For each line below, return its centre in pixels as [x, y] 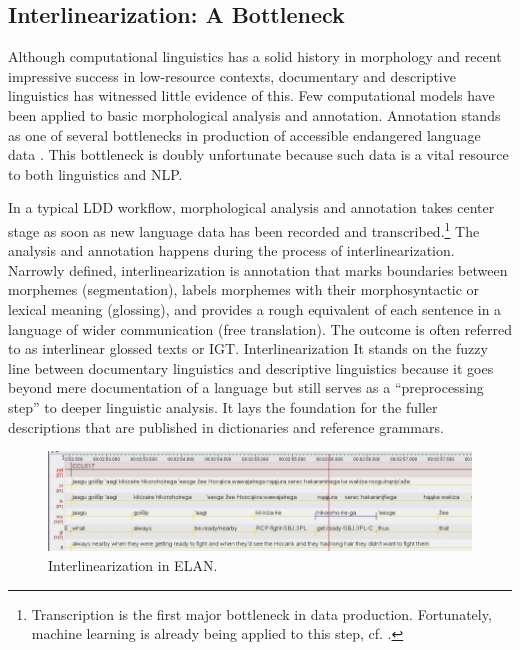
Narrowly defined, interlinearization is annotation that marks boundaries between [258, 269]
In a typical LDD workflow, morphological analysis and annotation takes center [251, 207]
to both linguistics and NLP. [95, 173]
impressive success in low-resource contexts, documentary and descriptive [232, 75]
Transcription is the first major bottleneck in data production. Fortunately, [261, 613]
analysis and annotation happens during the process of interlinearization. [231, 250]
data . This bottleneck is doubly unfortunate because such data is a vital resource [258, 154]
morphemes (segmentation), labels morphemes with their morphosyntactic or [244, 289]
